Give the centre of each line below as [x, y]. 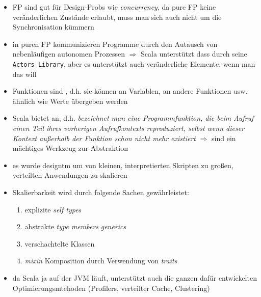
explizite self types [53, 209]
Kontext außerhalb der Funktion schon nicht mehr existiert [104, 138]
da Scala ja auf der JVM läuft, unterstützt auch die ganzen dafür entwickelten [135, 277]
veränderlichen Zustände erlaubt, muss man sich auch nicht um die [117, 17]
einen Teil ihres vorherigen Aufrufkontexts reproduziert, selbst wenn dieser [128, 128]
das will [24, 74]
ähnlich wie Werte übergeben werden [70, 101]
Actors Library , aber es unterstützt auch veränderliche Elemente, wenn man [134, 63]
